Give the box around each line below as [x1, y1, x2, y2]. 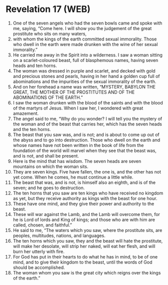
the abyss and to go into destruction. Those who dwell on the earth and [12, 136, 160, 143]
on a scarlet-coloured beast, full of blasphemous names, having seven [12, 57, 158, 63]
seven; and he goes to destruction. [12, 184, 85, 190]
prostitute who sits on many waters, [12, 30, 87, 36]
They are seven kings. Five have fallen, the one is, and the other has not [12, 168, 161, 174]
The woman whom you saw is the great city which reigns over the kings [12, 269, 161, 275]
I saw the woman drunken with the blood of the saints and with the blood [12, 99, 163, 105]
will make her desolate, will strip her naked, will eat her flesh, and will [12, 243, 155, 249]
